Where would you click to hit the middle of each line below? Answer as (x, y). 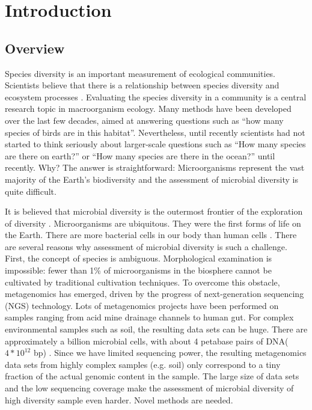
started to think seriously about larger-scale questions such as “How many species (155, 144)
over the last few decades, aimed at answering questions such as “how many (144, 120)
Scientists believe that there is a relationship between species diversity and (142, 85)
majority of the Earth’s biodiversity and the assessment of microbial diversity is (151, 179)
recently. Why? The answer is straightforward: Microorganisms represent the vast (155, 167)
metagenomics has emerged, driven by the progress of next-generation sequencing (154, 294)
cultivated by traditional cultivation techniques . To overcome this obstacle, (142, 282)
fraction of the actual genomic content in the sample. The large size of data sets (152, 376)
